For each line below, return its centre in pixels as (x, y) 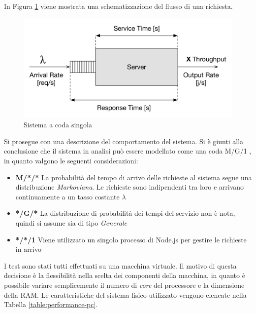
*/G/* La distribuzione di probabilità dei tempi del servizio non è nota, (125, 213)
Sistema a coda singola (58, 125)
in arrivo (29, 249)
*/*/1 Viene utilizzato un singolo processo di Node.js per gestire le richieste (131, 239)
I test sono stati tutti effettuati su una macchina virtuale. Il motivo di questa (120, 265)
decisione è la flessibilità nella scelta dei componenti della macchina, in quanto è (125, 275)
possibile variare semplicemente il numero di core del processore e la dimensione (124, 285)
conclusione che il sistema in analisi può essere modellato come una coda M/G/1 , (128, 151)
